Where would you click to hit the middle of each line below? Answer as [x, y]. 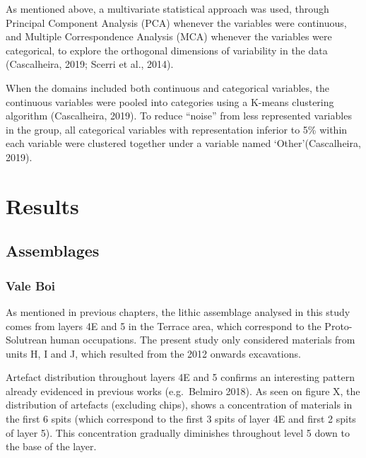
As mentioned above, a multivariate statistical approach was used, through [167, 8]
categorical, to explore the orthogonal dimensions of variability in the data [167, 50]
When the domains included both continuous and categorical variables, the [168, 87]
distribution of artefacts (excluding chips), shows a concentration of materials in [179, 405]
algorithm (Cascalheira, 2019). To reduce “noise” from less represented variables [179, 116]
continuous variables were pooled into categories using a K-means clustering [170, 101]
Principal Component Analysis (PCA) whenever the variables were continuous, [176, 22]
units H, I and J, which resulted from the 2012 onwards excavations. [153, 353]
